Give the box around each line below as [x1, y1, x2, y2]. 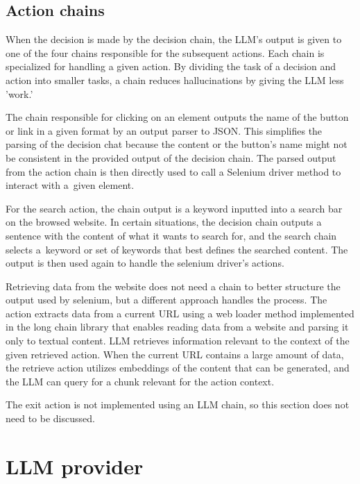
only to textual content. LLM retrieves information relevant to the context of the [6, 333, 350, 348]
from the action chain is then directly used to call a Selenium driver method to [6, 164, 341, 178]
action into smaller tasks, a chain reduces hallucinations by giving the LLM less [6, 72, 344, 87]
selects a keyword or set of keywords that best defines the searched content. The [6, 242, 348, 256]
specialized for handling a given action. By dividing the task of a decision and [6, 59, 336, 74]
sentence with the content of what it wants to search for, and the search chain [6, 228, 337, 242]
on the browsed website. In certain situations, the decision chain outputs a [6, 215, 322, 229]
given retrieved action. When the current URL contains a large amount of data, [6, 347, 344, 361]
